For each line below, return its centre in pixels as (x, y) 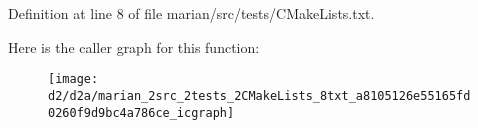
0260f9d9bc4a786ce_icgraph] (141, 112)
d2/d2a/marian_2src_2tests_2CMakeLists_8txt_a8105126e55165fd (259, 95)
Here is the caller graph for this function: (134, 46)
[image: (73, 79)
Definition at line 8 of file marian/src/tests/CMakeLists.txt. (191, 13)
